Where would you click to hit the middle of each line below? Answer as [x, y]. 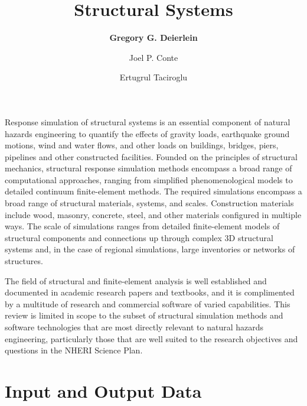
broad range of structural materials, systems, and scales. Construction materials [149, 203]
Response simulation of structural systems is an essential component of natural [148, 121]
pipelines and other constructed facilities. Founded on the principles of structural [151, 156]
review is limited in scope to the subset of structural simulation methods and [144, 315]
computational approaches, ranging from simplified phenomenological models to [149, 179]
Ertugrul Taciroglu [153, 77]
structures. [24, 261]
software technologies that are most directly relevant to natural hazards [134, 327]
